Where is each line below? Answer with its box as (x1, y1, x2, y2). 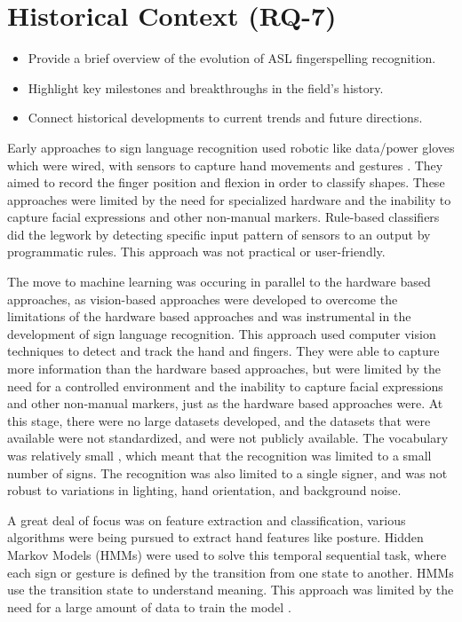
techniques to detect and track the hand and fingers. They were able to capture (7, 342, 440, 360)
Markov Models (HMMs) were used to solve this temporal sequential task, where (7, 545, 447, 563)
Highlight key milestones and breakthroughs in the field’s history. (28, 78, 384, 97)
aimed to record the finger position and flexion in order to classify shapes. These (7, 173, 445, 192)
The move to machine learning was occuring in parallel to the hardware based (7, 272, 431, 291)
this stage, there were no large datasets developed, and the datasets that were (7, 411, 431, 429)
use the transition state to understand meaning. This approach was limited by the (7, 580, 454, 599)
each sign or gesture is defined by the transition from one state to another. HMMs (7, 563, 454, 581)
